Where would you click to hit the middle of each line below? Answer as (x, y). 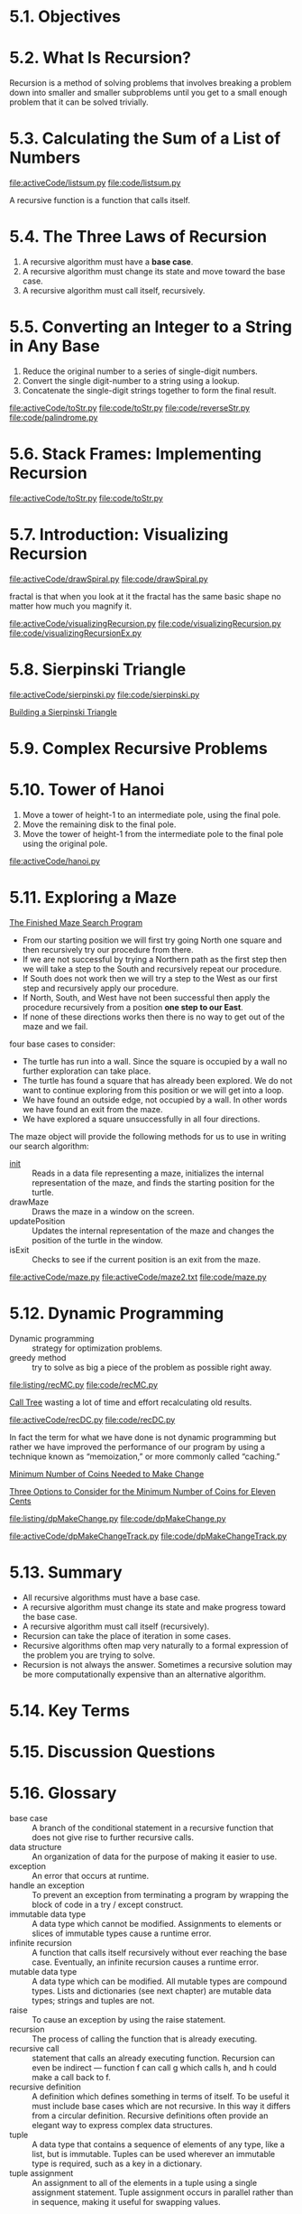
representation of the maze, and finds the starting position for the (153, 1182)
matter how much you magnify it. (71, 606)
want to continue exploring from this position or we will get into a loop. (153, 1090)
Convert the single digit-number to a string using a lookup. (131, 380)
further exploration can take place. (87, 1071)
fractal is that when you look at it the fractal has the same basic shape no (145, 596)
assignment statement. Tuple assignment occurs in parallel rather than (163, 2192)
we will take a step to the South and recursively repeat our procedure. (152, 969)
